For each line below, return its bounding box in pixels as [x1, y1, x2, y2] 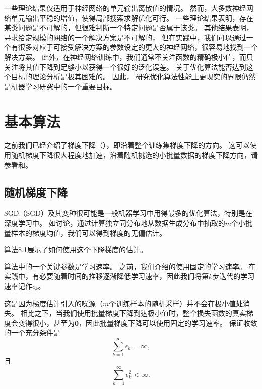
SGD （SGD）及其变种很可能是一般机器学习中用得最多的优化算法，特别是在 [4, 208, 252, 218]
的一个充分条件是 [4, 327, 60, 338]
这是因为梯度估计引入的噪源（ [4, 298, 103, 308]
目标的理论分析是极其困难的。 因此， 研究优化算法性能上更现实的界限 [11, 71, 242, 82]
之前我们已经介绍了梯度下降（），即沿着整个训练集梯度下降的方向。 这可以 [4, 140, 250, 150]
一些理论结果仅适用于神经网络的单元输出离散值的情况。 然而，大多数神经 [4, 3, 246, 13]
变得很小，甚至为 [18, 317, 75, 328]
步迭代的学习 [212, 271, 255, 281]
